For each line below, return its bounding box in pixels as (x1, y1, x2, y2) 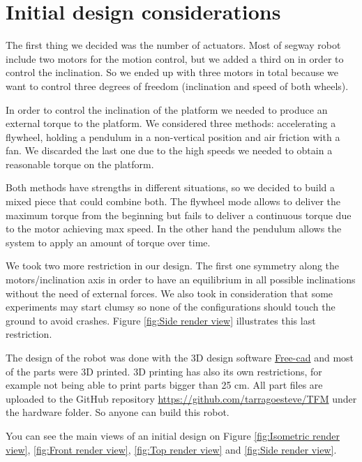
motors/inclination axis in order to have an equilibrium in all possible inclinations (6, 272, 356, 287)
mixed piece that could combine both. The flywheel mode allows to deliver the (6, 194, 340, 209)
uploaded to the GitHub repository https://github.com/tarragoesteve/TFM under (6, 391, 357, 405)
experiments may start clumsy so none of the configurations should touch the (6, 299, 335, 314)
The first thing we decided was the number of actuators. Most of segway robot (6, 38, 341, 52)
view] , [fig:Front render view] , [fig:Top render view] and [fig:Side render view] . (6, 442, 337, 456)
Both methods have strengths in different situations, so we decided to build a (6, 180, 335, 195)
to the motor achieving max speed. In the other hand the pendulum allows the (6, 221, 342, 236)
